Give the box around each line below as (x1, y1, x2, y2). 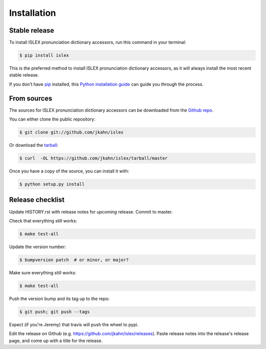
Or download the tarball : (9, 142, 59, 148)
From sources (9, 94, 53, 102)
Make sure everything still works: (9, 269, 76, 275)
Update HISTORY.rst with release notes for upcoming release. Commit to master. (9, 209, 173, 215)
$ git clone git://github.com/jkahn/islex (19, 130, 124, 135)
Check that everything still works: (9, 218, 77, 223)
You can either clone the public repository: (9, 116, 96, 122)
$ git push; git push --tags (19, 309, 90, 314)
